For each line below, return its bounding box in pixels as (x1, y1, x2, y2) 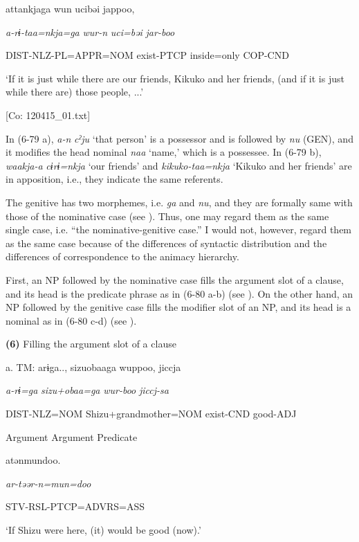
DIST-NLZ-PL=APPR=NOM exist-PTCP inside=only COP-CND (6, 48, 289, 62)
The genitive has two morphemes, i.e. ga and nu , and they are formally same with (6, 195, 353, 209)
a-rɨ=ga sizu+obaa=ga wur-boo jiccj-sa (6, 383, 169, 397)
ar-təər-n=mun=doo (6, 476, 91, 490)
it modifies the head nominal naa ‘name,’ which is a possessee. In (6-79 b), (6, 145, 322, 159)
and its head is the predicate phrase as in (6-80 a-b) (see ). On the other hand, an (6, 286, 353, 300)
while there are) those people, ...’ (6, 84, 144, 99)
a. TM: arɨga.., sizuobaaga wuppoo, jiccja (6, 359, 181, 374)
